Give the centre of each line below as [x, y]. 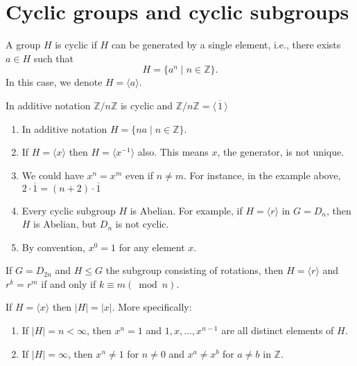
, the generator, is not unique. [281, 152]
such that [54, 58]
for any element [152, 247]
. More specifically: [152, 307]
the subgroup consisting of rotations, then [194, 270]
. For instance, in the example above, [262, 175]
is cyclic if [76, 45]
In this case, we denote [54, 82]
